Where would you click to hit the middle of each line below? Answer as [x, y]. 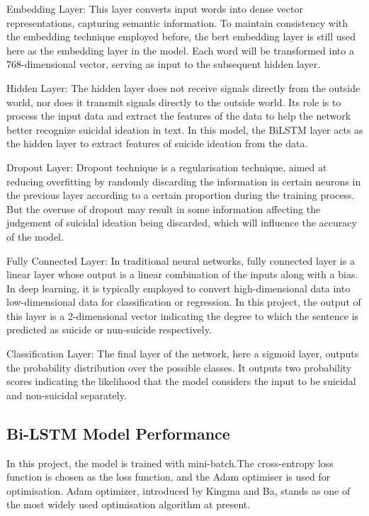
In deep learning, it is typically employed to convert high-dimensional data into [178, 288]
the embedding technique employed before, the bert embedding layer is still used [181, 36]
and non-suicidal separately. [67, 395]
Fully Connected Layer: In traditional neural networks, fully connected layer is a [181, 260]
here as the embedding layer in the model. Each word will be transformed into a [180, 50]
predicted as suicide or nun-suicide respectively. [109, 329]
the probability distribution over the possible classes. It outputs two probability [179, 367]
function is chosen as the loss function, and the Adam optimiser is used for [169, 477]
